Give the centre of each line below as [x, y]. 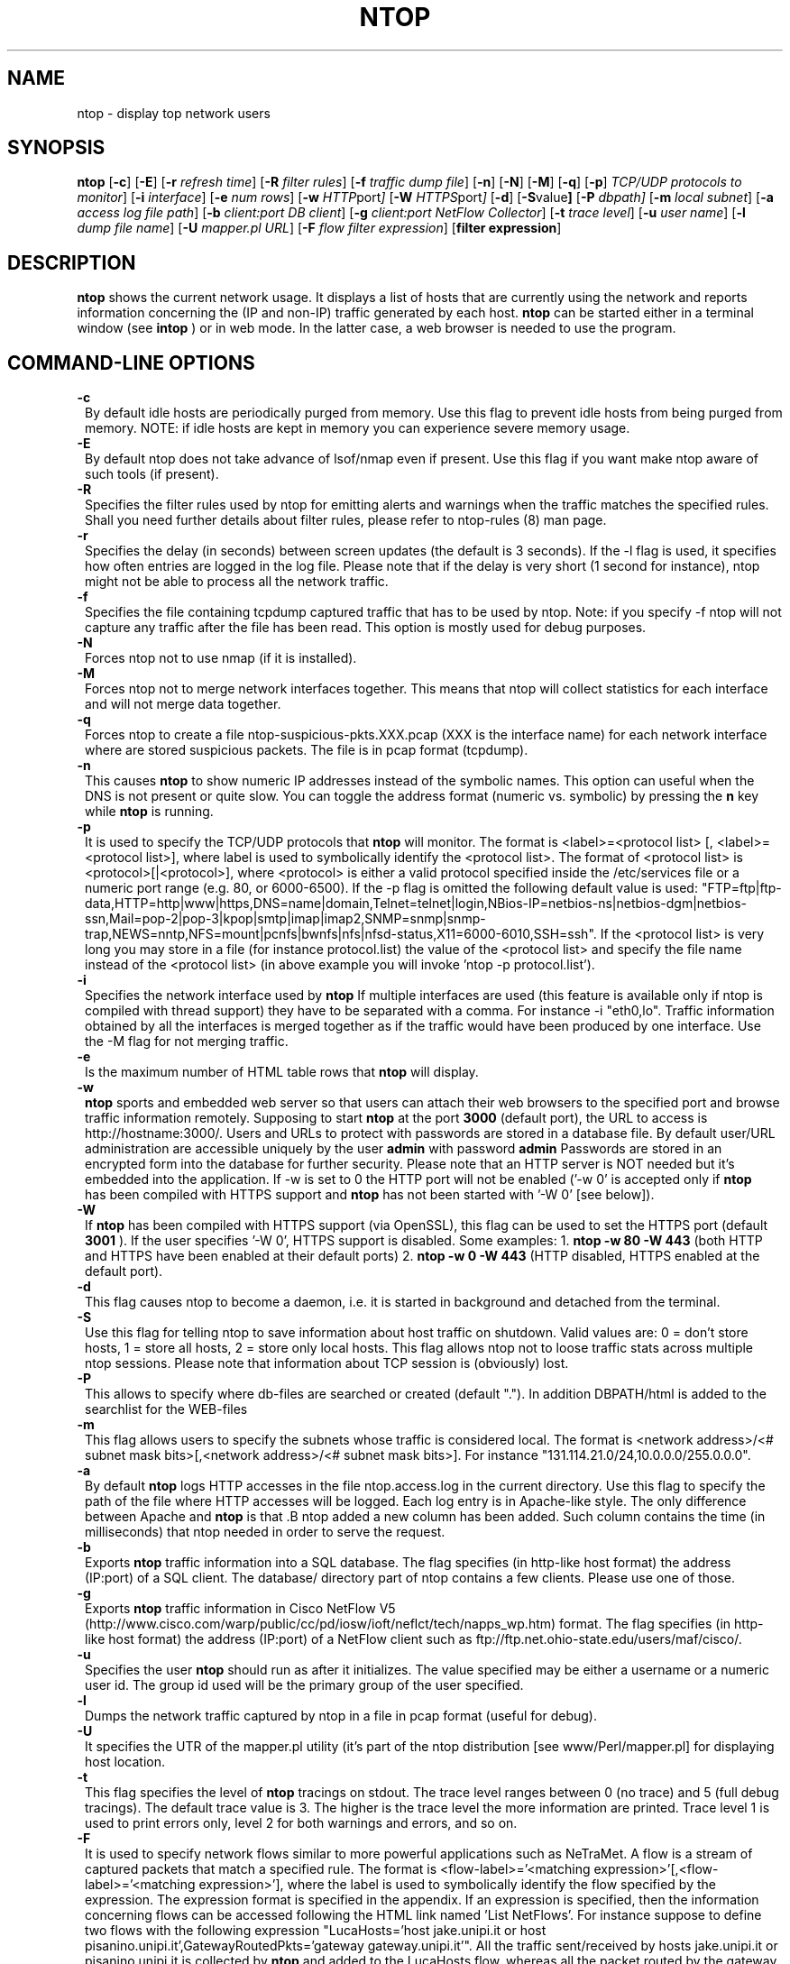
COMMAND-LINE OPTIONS [131, 363]
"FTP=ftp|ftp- [741, 888]
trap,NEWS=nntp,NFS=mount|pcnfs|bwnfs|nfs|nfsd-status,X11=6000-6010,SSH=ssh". [341, 934]
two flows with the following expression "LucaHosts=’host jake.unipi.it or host [316, 1931]
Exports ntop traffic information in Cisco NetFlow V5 [240, 1609]
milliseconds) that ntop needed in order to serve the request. [265, 1532]
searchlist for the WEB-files [166, 1409]
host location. [125, 1762]
